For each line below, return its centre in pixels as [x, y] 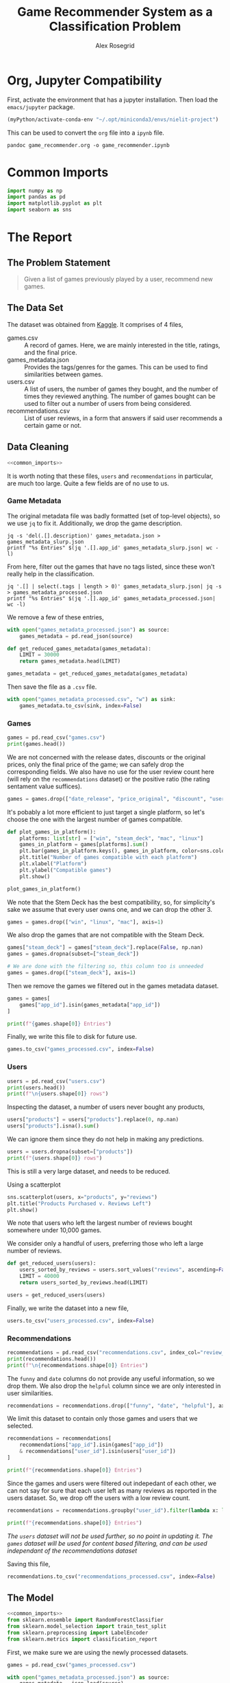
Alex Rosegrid [115, 45]
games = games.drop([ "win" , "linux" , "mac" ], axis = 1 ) [86, 922]
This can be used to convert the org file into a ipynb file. [86, 133]
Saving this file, [29, 1564]
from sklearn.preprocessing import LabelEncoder [78, 1633]
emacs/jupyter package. [41, 106]
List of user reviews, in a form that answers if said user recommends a [123, 418]
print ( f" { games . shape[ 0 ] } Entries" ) [59, 1024]
